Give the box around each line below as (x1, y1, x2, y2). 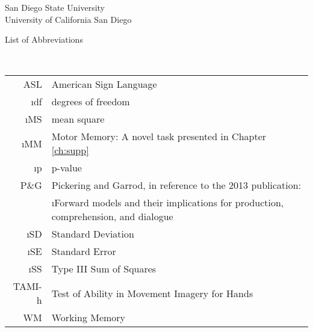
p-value (51, 161, 82, 175)
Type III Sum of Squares (51, 262, 156, 276)
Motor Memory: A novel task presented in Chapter (51, 129, 267, 144)
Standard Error (51, 244, 116, 259)
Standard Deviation (51, 227, 134, 241)
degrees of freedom (51, 94, 130, 109)
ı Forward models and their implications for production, (51, 195, 284, 210)
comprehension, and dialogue (51, 209, 173, 224)
